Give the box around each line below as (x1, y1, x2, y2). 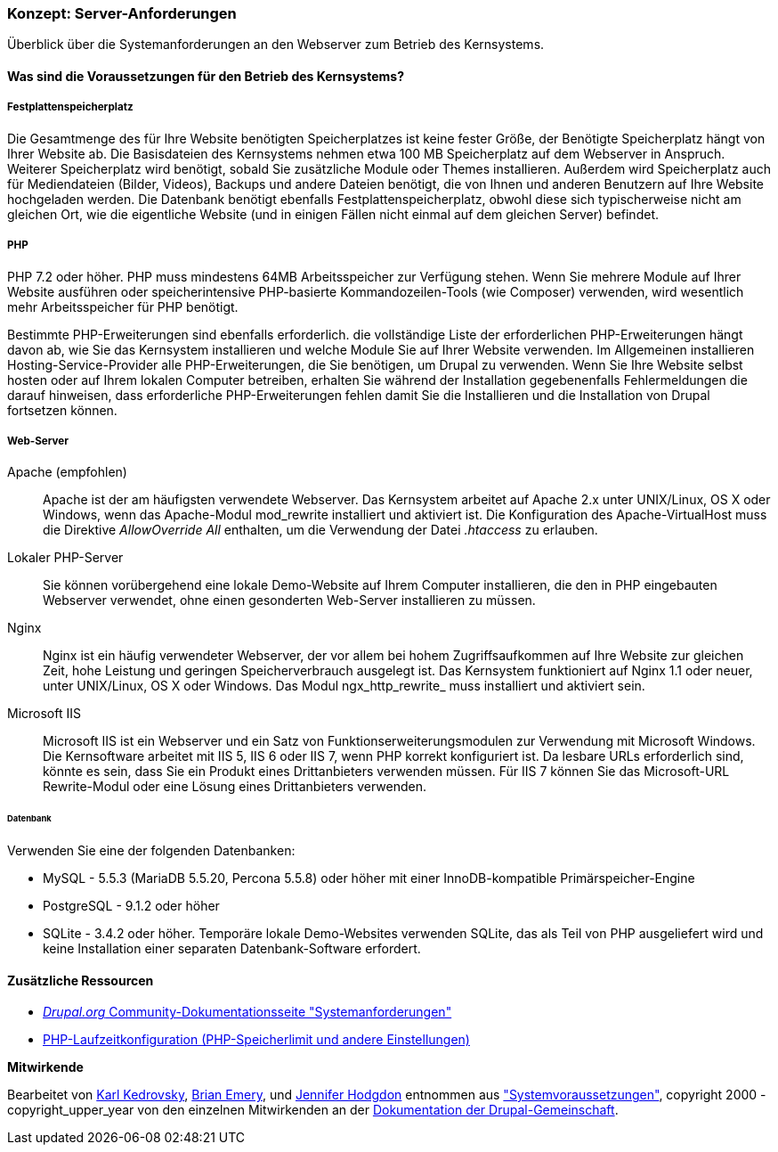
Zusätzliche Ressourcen (7, 972, 154, 988)
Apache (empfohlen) (7, 464, 127, 480)
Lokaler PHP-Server (7, 550, 124, 566)
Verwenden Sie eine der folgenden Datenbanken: (7, 843, 296, 859)
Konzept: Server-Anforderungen (7, 4, 237, 22)
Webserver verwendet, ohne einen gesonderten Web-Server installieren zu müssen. (43, 592, 536, 609)
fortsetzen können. (7, 402, 118, 418)
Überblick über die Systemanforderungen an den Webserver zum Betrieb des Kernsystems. (7, 37, 545, 53)
